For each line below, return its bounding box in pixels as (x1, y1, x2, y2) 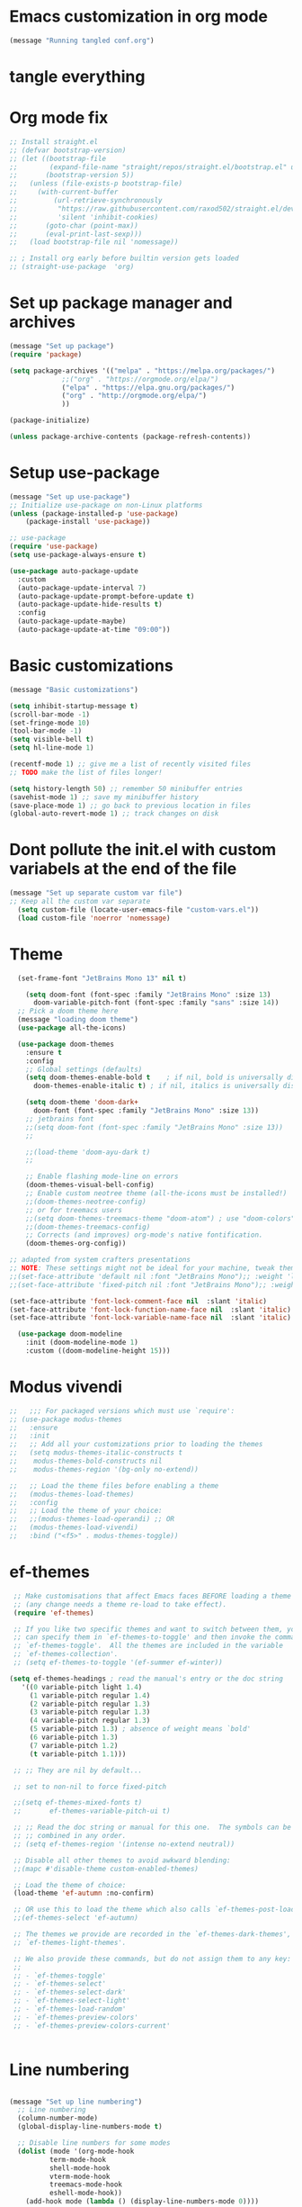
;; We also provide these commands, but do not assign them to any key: (13, 1954, 292, 1963)
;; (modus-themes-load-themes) (9, 1490, 135, 1499)
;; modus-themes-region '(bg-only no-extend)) (9, 1464, 200, 1473)
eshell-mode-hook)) (49, 2189, 123, 2198)
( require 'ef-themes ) (13, 1608, 94, 1617)
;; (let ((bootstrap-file (9, 154, 106, 163)
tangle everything (9, 67, 146, 86)
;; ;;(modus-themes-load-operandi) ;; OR (9, 1515, 175, 1524)
